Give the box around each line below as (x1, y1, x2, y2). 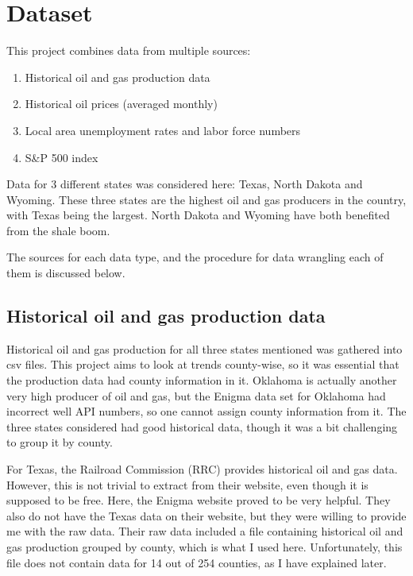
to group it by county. (6, 434, 113, 450)
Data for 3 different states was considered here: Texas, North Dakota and (6, 176, 363, 192)
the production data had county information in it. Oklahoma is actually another (6, 372, 397, 389)
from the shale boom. (6, 222, 110, 238)
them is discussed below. (6, 265, 125, 281)
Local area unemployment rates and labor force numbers (25, 122, 301, 138)
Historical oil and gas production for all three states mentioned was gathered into (6, 340, 403, 357)
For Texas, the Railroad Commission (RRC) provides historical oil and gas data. (6, 461, 398, 477)
